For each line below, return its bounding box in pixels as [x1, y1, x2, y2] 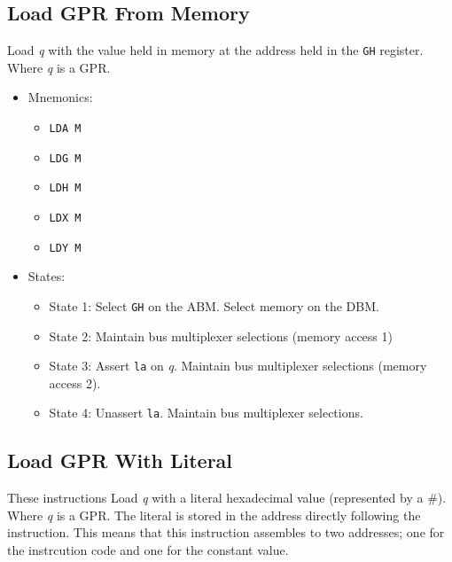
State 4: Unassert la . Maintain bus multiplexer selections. [49, 403, 363, 422]
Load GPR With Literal [7, 447, 233, 474]
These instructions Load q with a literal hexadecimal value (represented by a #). [7, 488, 447, 507]
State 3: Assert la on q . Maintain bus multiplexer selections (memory [49, 356, 427, 375]
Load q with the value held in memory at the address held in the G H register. [7, 41, 424, 59]
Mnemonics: [27, 88, 93, 106]
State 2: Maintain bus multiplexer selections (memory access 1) [49, 326, 393, 345]
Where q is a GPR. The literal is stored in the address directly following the [7, 505, 421, 524]
